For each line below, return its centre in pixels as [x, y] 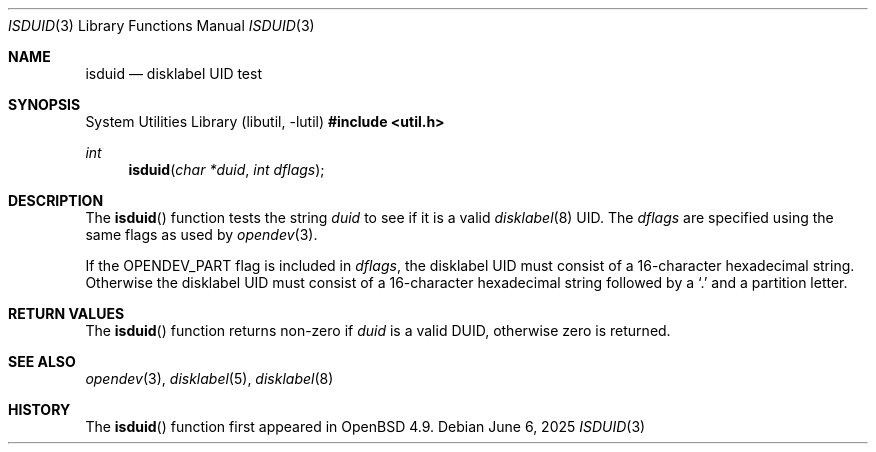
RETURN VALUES [66, 313]
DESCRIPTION [56, 200]
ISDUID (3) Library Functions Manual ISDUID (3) [161, 25]
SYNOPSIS [44, 104]
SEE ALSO [42, 361]
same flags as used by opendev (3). [201, 234]
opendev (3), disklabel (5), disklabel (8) [209, 378]
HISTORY [39, 409]
